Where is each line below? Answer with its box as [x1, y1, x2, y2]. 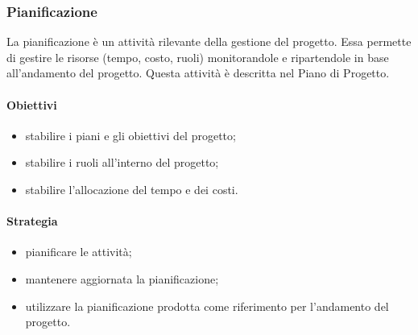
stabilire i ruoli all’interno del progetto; [25, 154, 219, 171]
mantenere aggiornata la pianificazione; [25, 270, 219, 287]
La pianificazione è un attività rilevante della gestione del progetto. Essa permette [6, 33, 412, 50]
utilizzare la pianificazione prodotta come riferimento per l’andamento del [25, 297, 389, 314]
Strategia [6, 213, 58, 230]
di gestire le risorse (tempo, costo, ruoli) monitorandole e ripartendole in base [6, 48, 389, 65]
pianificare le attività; [25, 243, 132, 260]
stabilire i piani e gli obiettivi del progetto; [25, 126, 236, 143]
